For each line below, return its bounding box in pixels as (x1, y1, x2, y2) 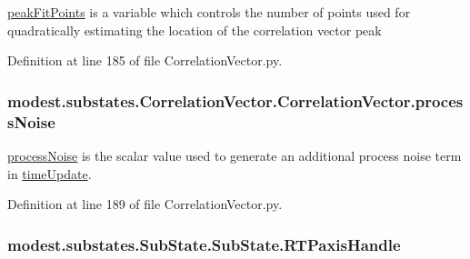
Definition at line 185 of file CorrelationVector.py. (7, 51, 283, 70)
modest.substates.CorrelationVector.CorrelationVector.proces (7, 89, 464, 112)
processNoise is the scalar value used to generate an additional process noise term (7, 145, 462, 164)
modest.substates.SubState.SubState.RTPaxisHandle (7, 233, 401, 255)
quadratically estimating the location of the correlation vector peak (7, 20, 382, 39)
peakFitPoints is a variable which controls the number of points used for (7, 3, 411, 21)
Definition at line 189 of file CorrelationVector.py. (7, 194, 283, 214)
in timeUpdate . (7, 164, 92, 183)
